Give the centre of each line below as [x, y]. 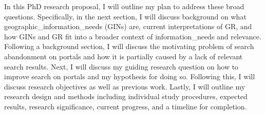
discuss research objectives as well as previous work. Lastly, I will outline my [125, 86]
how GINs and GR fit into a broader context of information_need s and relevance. [133, 36]
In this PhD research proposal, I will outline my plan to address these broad [124, 6]
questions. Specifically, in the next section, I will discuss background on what [125, 16]
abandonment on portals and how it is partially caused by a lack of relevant [124, 56]
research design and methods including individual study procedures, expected [126, 96]
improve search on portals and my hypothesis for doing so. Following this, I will [130, 76]
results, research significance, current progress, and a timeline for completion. [126, 106]
